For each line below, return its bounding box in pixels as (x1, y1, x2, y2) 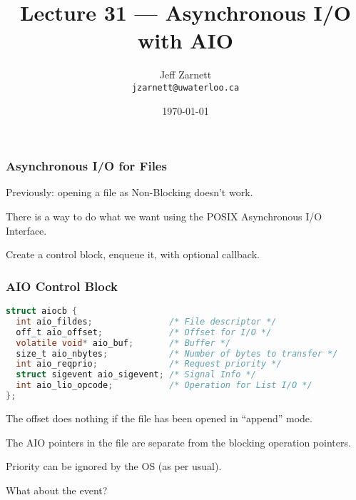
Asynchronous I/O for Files (6, 157, 167, 175)
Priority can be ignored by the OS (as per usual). (6, 459, 222, 474)
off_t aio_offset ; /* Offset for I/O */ (16, 327, 272, 337)
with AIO (137, 26, 234, 55)
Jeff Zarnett (159, 67, 212, 82)
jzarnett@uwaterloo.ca (131, 82, 240, 93)
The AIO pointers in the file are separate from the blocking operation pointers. (6, 434, 351, 449)
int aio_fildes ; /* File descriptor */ (16, 316, 277, 327)
